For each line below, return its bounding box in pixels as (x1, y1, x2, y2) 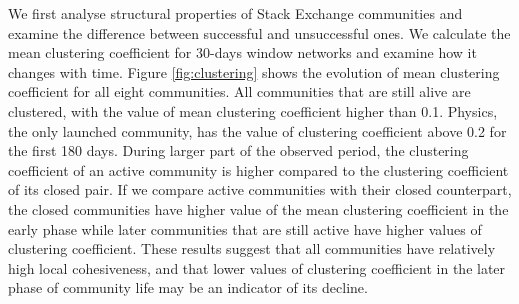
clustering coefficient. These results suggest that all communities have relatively (8, 238, 496, 259)
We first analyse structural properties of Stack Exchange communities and (8, 3, 463, 23)
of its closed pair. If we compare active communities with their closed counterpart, (8, 179, 512, 200)
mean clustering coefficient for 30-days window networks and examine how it (8, 42, 477, 63)
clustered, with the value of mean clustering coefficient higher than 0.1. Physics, (8, 100, 498, 121)
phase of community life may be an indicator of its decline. (8, 277, 368, 298)
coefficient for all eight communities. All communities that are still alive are (8, 81, 471, 102)
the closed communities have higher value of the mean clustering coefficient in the (8, 198, 509, 219)
